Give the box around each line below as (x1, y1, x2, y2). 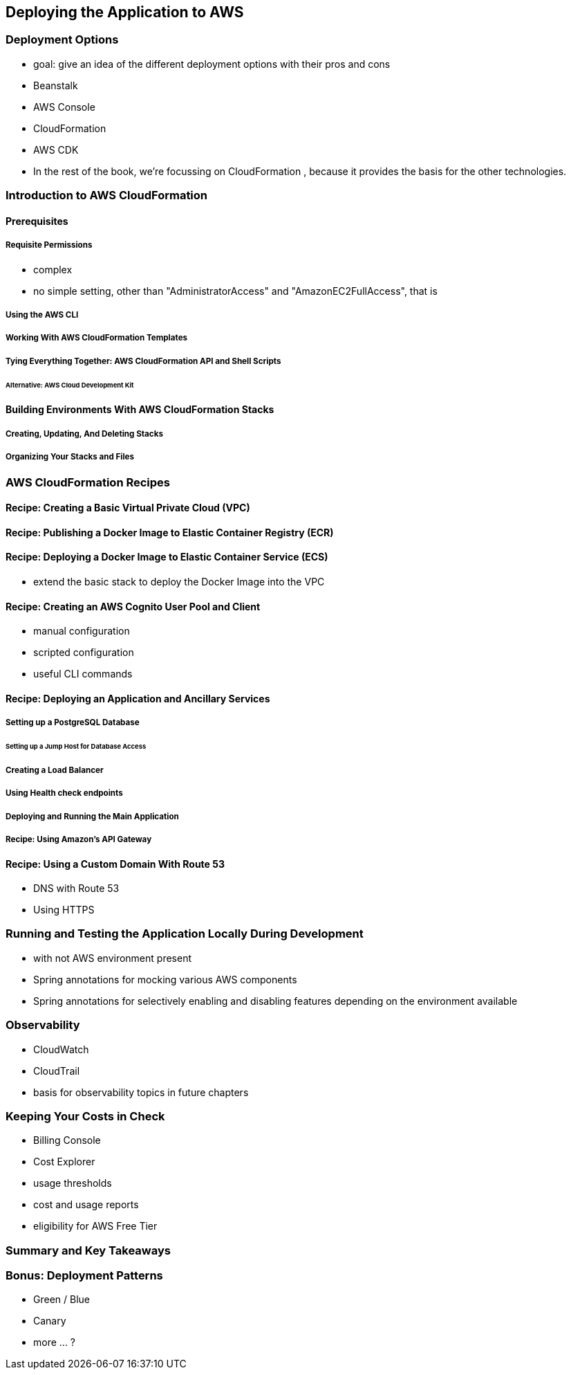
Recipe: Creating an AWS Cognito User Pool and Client (6, 600, 261, 612)
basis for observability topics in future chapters (33, 1086, 249, 1098)
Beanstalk (33, 79, 78, 91)
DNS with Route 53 (33, 882, 120, 895)
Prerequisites (6, 215, 68, 227)
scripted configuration (33, 646, 134, 659)
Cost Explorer (33, 1156, 95, 1168)
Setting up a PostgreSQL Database (6, 718, 140, 728)
